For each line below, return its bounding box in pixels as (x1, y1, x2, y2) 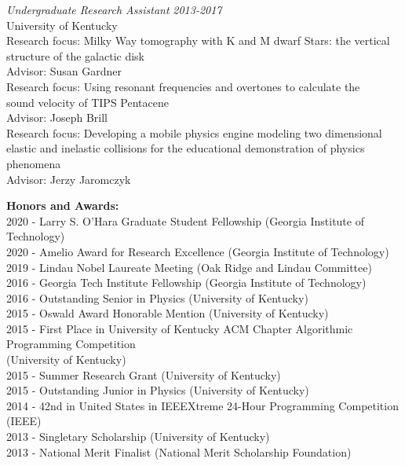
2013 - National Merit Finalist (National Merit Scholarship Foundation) (6, 443, 352, 460)
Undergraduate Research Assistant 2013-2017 (6, 2, 222, 17)
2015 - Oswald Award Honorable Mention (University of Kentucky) (6, 305, 329, 321)
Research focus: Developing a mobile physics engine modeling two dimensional (6, 124, 382, 141)
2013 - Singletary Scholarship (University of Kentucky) (6, 428, 270, 445)
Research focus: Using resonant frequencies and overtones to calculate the (6, 78, 360, 94)
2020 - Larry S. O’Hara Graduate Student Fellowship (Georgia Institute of (6, 212, 364, 229)
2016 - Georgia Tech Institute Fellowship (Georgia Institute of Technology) (6, 274, 367, 291)
